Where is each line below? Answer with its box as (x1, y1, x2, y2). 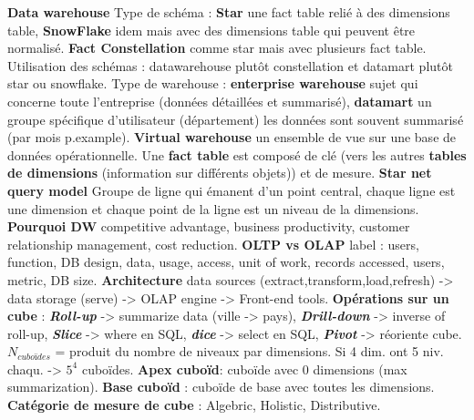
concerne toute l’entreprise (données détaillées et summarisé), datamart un (7, 91, 432, 110)
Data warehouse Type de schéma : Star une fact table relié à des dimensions (7, 3, 450, 21)
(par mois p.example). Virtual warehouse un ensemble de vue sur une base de (7, 128, 457, 147)
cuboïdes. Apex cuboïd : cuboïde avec (81, 359, 299, 378)
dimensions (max (313, 359, 407, 378)
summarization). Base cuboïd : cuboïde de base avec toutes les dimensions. (7, 377, 435, 396)
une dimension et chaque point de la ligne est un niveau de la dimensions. (7, 199, 419, 218)
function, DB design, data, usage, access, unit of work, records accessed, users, (7, 252, 445, 271)
